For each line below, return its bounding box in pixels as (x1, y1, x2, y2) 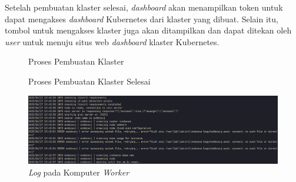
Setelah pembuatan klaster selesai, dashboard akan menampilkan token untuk (5, 1, 283, 13)
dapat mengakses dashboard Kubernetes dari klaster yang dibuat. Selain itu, (5, 12, 278, 25)
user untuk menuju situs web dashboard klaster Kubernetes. (5, 35, 219, 48)
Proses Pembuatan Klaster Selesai (28, 75, 151, 87)
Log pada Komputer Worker (28, 166, 129, 178)
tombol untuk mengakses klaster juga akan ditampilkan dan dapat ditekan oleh (5, 24, 292, 36)
